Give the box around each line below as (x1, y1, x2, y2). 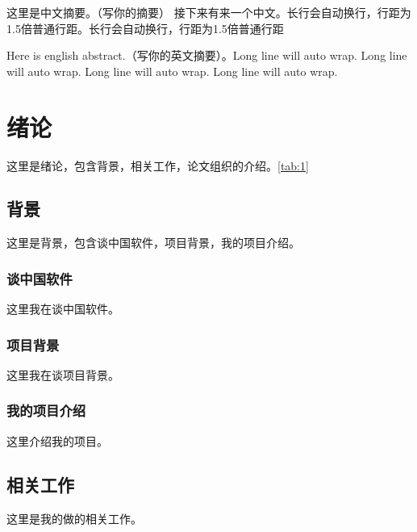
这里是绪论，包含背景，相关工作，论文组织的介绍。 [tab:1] (6, 157, 309, 174)
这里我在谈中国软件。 (6, 300, 119, 317)
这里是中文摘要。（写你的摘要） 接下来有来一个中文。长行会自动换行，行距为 (6, 4, 411, 20)
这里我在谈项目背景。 (6, 366, 119, 383)
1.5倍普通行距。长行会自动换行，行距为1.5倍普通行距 (6, 19, 284, 36)
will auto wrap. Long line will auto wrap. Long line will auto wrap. (6, 62, 338, 79)
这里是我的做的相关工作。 (6, 509, 142, 526)
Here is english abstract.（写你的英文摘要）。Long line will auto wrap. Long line (6, 47, 407, 64)
